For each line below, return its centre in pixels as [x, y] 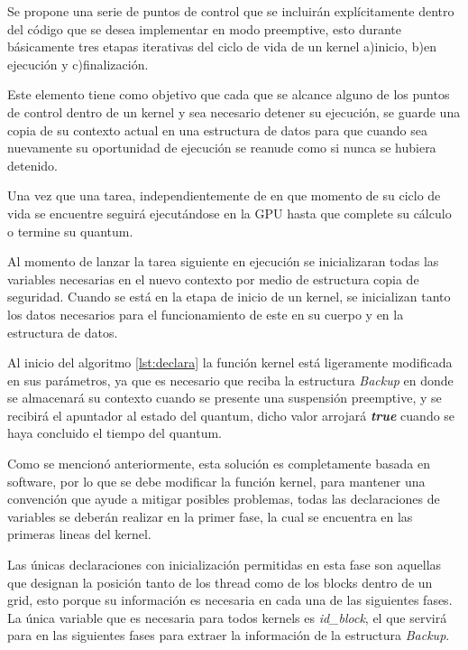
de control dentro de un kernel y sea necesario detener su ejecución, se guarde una [234, 111]
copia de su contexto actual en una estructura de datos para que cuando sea [217, 130]
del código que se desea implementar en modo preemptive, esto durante [205, 28]
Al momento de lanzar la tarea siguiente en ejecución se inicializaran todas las [223, 261]
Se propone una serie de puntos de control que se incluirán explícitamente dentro [231, 11]
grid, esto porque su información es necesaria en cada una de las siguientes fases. [230, 600]
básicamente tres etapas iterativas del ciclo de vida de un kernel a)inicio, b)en [222, 46]
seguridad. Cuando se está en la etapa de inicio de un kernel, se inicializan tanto [229, 297]
